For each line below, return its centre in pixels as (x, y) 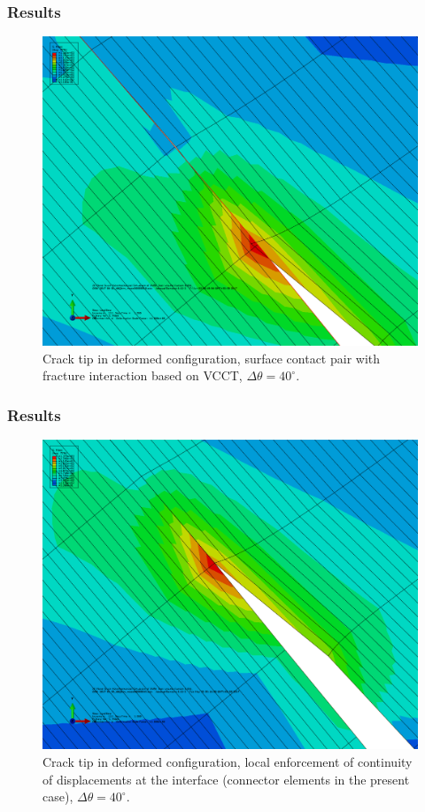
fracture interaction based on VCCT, (143, 375)
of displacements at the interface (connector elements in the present (226, 779)
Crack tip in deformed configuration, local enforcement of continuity (228, 761)
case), (58, 796)
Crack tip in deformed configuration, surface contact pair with (212, 358)
